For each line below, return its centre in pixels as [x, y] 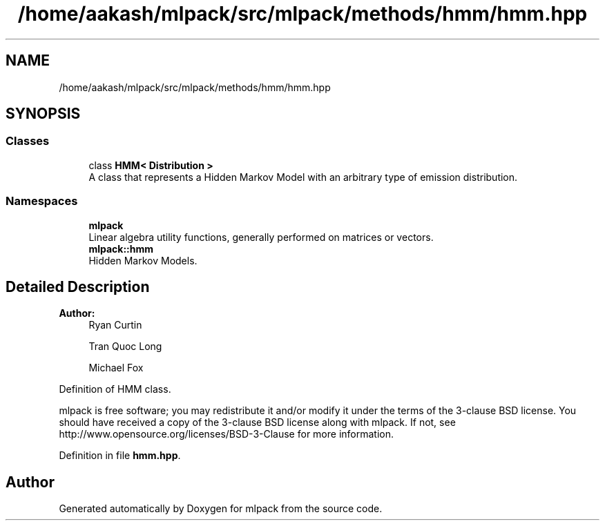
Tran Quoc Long [125, 347]
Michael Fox [116, 368]
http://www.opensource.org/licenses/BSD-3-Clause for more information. [226, 434]
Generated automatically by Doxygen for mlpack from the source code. [221, 509]
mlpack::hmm [121, 249]
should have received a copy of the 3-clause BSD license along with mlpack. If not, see [257, 422]
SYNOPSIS [43, 114]
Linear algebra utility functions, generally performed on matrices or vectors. [261, 237]
